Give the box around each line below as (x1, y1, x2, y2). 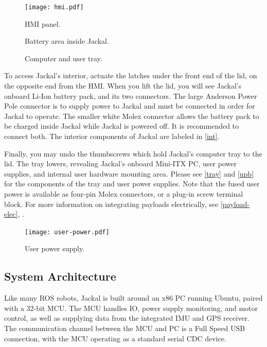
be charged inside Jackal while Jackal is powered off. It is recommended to (4, 120, 239, 131)
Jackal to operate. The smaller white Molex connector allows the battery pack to (4, 110, 259, 121)
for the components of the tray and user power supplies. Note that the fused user (4, 178, 260, 189)
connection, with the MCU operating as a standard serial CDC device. (4, 333, 226, 343)
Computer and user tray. (25, 53, 102, 63)
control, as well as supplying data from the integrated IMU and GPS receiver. (4, 313, 250, 323)
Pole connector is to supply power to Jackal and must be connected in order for (4, 100, 255, 111)
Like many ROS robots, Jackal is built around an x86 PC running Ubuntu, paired (4, 292, 263, 303)
